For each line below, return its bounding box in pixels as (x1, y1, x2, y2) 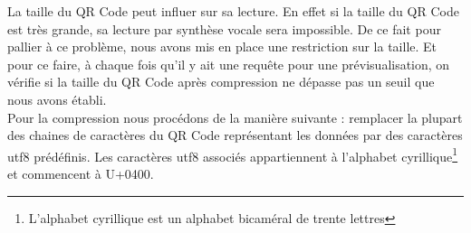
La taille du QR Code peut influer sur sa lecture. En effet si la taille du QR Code (7, 2, 459, 20)
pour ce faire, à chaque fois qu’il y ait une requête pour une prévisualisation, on (7, 54, 450, 73)
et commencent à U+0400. (7, 164, 154, 182)
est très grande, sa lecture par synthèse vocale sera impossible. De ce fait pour (7, 19, 441, 38)
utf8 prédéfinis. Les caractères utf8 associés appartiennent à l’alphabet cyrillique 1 (7, 144, 458, 165)
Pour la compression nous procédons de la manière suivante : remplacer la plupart (7, 107, 463, 126)
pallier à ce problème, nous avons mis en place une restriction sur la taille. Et (7, 37, 437, 56)
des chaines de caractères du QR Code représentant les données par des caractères (7, 126, 463, 144)
